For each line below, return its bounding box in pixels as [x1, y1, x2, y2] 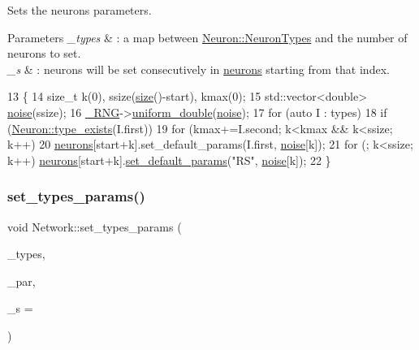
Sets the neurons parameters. [7, 2, 152, 18]
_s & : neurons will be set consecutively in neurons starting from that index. [7, 60, 390, 77]
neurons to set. [7, 45, 81, 62]
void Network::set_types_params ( [7, 218, 182, 235]
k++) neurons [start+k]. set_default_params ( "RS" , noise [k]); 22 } [7, 151, 331, 168]
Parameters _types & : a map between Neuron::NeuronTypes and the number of [7, 28, 408, 45]
